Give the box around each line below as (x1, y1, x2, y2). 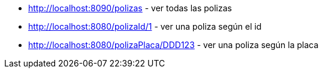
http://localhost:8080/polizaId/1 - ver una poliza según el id (28, 21, 262, 31)
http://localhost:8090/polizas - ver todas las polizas (28, 3, 232, 13)
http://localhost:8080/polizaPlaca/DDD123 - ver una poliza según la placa (28, 40, 319, 50)
